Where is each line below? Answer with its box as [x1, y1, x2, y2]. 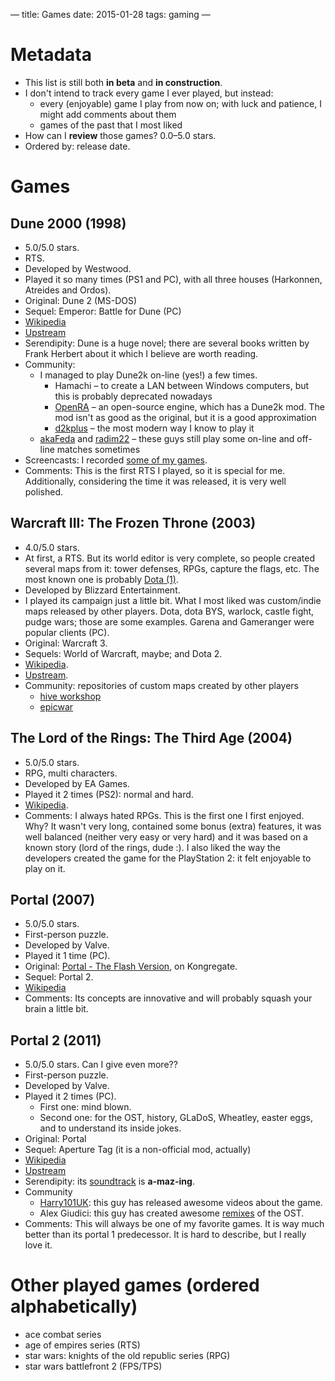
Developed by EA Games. [24, 777, 130, 789]
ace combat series [24, 1329, 102, 1341]
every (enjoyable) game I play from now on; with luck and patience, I [39, 97, 322, 109]
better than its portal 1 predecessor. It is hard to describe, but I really [24, 1229, 307, 1241]
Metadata [10, 44, 92, 66]
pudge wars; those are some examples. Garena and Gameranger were [24, 615, 315, 628]
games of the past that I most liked [39, 119, 183, 131]
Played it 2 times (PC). [24, 1090, 117, 1103]
